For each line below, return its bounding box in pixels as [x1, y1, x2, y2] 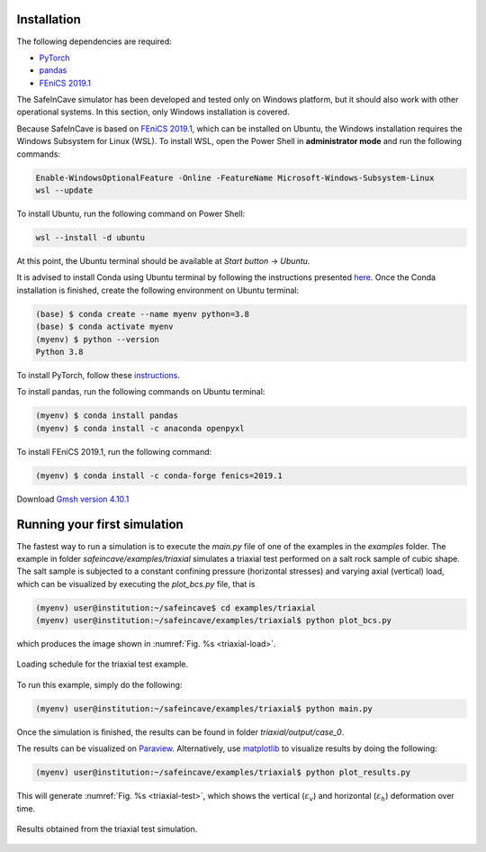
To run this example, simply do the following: [16, 679, 183, 690]
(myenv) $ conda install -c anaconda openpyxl [35, 423, 245, 433]
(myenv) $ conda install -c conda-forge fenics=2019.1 [35, 470, 283, 481]
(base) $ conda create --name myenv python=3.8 [35, 309, 249, 319]
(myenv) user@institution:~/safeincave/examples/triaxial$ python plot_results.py [35, 767, 411, 778]
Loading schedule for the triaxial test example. [16, 658, 189, 670]
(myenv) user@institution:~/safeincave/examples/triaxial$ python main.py [35, 703, 373, 713]
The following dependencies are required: [16, 36, 173, 47]
